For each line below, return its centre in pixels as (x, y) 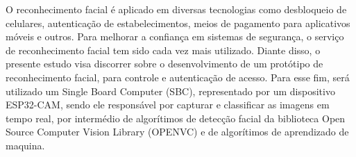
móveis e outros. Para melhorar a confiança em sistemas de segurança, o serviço (175, 36)
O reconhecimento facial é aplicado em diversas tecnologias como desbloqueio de (176, 9)
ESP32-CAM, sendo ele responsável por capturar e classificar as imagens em (168, 105)
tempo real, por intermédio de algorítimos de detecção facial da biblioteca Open (176, 118)
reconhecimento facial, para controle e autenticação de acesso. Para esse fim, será (178, 77)
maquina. (25, 145)
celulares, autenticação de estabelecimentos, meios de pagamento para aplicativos (178, 23)
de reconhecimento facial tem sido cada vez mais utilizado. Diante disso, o (163, 50)
